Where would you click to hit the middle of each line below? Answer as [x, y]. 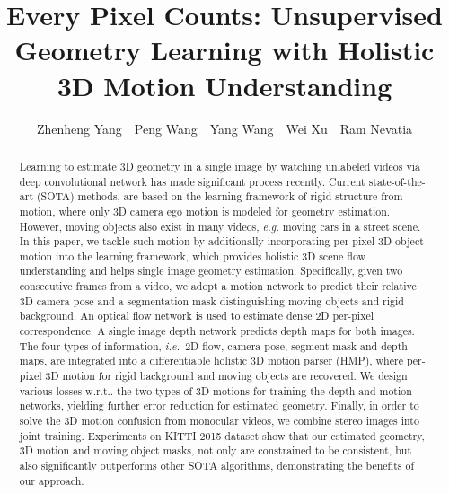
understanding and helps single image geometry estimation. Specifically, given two [211, 271]
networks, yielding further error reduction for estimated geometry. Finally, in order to [219, 406]
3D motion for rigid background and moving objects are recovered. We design [226, 376]
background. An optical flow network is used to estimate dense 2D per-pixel [197, 316]
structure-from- [371, 196]
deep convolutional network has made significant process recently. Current [192, 181]
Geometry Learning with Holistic [224, 50]
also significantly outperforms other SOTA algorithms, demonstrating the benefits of [217, 466]
